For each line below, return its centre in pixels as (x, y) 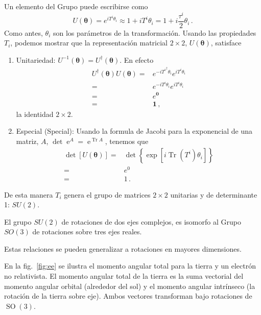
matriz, (27, 141)
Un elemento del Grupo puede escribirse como (76, 6)
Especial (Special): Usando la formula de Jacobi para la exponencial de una (134, 131)
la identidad (35, 114)
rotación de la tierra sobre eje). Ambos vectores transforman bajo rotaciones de (128, 296)
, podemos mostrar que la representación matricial (89, 43)
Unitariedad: (36, 59)
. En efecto (137, 59)
